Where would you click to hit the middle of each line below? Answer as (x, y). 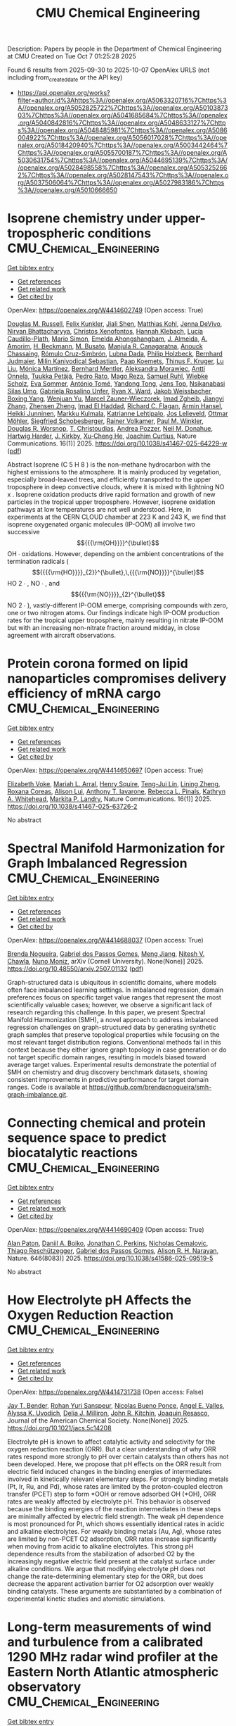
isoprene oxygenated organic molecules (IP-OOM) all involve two (101, 524)
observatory (44, 1687)
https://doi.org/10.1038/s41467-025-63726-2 (72, 806)
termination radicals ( (38, 561)
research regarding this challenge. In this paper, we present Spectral (106, 1012)
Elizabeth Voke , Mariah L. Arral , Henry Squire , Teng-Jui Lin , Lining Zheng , (114, 783)
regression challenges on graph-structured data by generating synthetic (112, 1027)
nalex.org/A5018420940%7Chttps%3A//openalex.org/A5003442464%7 (123, 145)
